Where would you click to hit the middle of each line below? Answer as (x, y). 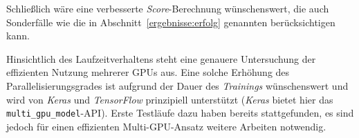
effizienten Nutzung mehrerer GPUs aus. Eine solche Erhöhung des (148, 72)
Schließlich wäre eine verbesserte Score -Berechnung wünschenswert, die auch (168, 8)
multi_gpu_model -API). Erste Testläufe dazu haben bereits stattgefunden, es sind (180, 113)
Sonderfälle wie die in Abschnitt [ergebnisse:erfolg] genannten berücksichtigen (171, 22)
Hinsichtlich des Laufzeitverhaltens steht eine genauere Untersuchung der (161, 58)
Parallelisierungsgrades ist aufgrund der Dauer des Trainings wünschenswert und (177, 85)
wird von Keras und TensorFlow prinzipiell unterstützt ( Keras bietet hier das (170, 99)
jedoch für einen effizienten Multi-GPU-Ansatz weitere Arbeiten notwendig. (166, 126)
